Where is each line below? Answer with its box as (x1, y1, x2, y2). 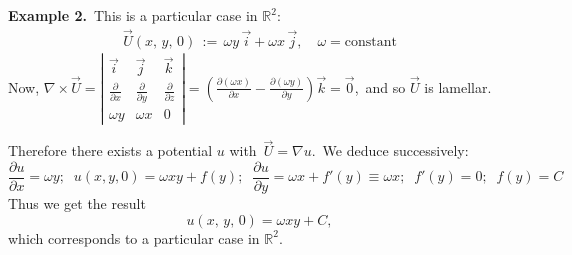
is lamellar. (424, 76, 492, 97)
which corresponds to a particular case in (8, 227, 260, 248)
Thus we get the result (8, 193, 146, 214)
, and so (354, 76, 406, 97)
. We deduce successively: (311, 140, 469, 161)
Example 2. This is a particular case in (8, 5, 258, 25)
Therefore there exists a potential (8, 140, 213, 161)
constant (344, 34, 397, 49)
